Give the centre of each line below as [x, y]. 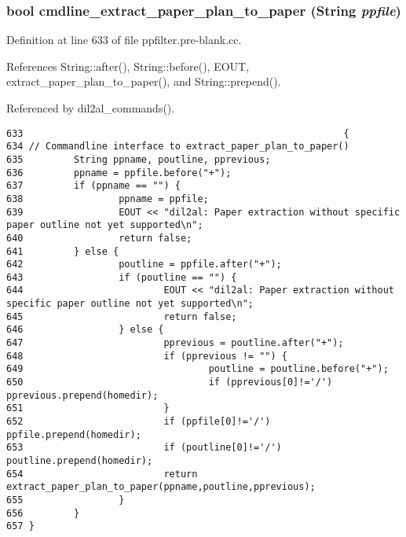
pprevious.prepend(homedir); [82, 395]
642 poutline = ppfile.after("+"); [144, 265]
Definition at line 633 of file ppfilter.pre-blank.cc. [124, 40]
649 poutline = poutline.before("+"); [198, 369]
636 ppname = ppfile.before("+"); [119, 173]
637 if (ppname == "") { [93, 186]
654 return [102, 474]
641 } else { [63, 251]
